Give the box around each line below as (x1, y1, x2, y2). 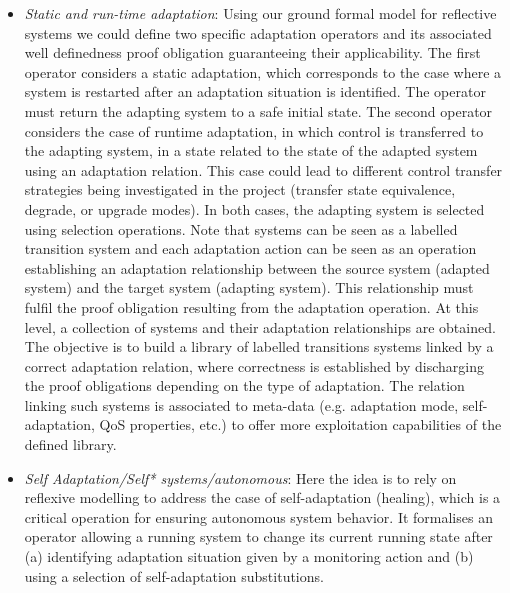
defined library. (24, 434, 117, 455)
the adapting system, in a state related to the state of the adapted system (24, 140, 478, 161)
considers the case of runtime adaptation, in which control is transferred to (24, 120, 484, 141)
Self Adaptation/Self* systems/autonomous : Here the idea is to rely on (24, 467, 457, 488)
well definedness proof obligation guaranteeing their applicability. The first (24, 42, 481, 63)
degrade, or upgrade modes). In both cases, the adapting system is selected (24, 198, 485, 219)
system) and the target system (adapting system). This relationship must (24, 277, 474, 298)
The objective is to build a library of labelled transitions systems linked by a (24, 336, 494, 357)
